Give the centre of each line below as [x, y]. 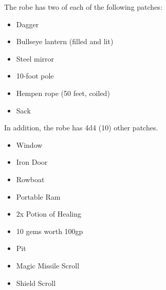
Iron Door [32, 162]
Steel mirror [35, 58]
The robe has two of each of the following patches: [83, 7]
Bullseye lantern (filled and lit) [65, 41]
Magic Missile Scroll [48, 265]
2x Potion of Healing [49, 214]
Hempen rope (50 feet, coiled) [63, 93]
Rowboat [30, 179]
